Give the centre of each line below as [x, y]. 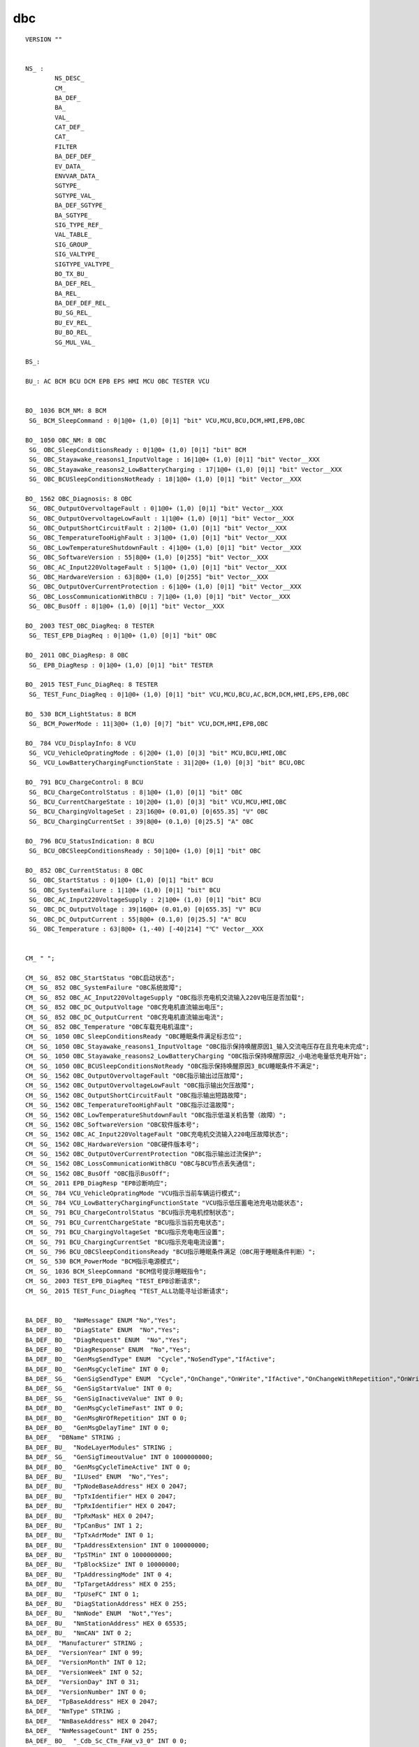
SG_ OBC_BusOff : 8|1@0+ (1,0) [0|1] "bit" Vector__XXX [127, 607]
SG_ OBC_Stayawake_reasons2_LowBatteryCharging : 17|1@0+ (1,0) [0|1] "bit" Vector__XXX [185, 469]
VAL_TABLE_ [73, 235]
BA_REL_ [68, 293]
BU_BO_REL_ [73, 333]
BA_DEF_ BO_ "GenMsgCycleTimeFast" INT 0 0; [105, 1408]
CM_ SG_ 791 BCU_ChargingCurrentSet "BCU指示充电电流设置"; [125, 1242]
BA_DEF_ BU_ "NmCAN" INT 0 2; [79, 1633]
